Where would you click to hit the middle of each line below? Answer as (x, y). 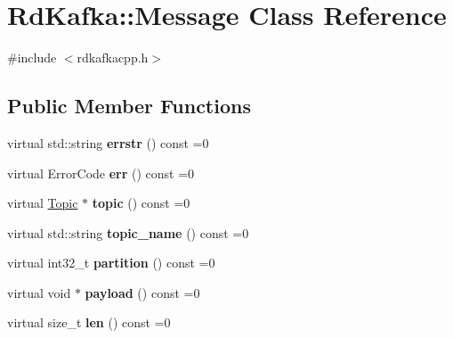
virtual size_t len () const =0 (89, 322)
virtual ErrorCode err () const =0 (101, 173)
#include (32, 58)
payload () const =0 (142, 292)
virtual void (39, 292)
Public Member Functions (129, 106)
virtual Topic (43, 203)
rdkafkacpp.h (113, 58)
